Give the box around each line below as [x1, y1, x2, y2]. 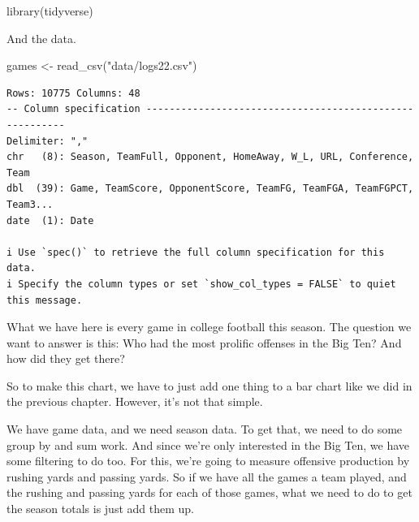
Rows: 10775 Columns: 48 [6, 87, 140, 99]
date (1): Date [6, 214, 94, 226]
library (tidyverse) [6, 2, 93, 19]
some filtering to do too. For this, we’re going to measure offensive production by [6, 452, 410, 469]
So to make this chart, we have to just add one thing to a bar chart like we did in [6, 377, 413, 394]
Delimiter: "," [6, 135, 89, 147]
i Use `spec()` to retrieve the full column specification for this [6, 246, 385, 258]
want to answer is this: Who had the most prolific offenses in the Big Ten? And [6, 334, 402, 351]
